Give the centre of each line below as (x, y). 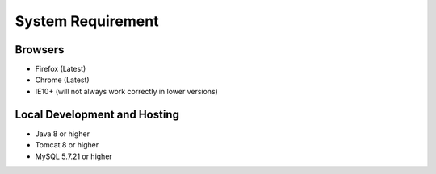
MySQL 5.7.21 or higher (73, 156)
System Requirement (87, 21)
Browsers (40, 50)
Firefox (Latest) (61, 69)
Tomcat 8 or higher (67, 145)
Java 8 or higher (63, 134)
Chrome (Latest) (62, 80)
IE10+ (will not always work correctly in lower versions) (126, 91)
